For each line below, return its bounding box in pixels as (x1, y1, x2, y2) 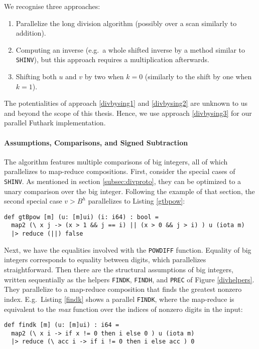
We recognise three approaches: (4, 1, 100, 11)
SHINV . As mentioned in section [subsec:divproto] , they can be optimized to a (4, 176, 241, 186)
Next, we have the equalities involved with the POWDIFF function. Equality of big (4, 244, 251, 255)
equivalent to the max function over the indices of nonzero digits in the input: (4, 303, 243, 314)
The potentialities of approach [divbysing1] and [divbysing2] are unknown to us (4, 98, 248, 108)
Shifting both (16, 71, 57, 82)
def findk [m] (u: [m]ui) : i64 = (4, 321, 119, 329)
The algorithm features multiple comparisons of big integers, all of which (4, 156, 228, 166)
